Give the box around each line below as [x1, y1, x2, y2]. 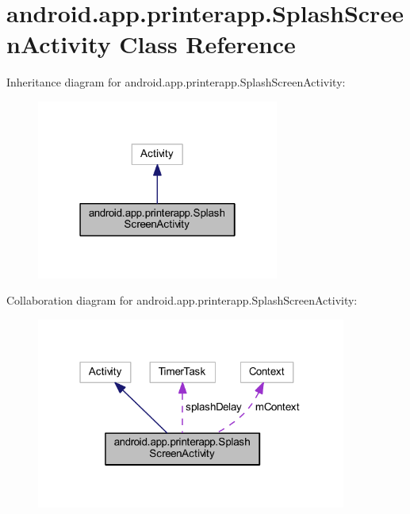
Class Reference [119, 28, 296, 60]
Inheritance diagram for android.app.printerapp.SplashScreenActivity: [6, 74, 346, 90]
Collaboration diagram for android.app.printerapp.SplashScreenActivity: [6, 292, 358, 309]
